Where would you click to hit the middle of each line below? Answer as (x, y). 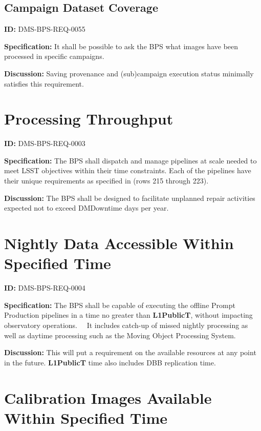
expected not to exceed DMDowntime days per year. (86, 208)
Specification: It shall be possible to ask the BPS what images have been (121, 46)
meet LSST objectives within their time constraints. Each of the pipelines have (128, 170)
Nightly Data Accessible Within (119, 243)
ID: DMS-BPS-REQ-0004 (45, 288)
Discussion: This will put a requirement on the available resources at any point (130, 352)
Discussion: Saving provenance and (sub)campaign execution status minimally (129, 73)
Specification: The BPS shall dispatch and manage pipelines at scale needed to (130, 160)
